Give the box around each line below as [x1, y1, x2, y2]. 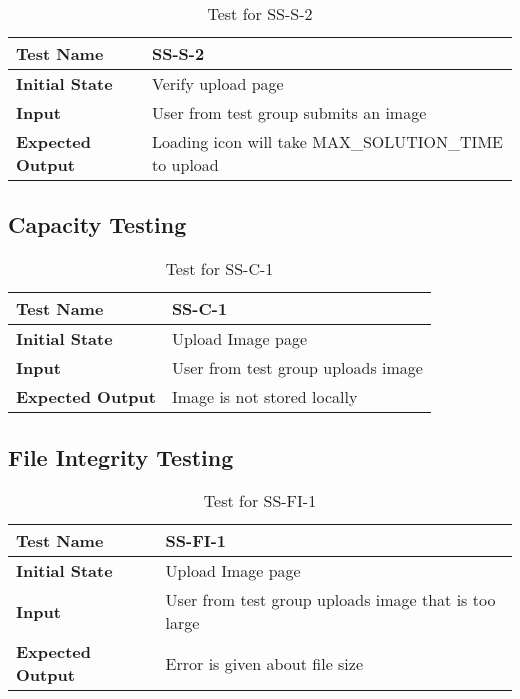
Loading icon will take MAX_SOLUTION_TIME [152, 130, 503, 153]
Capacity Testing [8, 209, 187, 240]
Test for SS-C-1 [165, 257, 274, 281]
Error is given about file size [165, 651, 364, 675]
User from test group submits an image [152, 101, 427, 124]
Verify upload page [152, 72, 284, 95]
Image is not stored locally [171, 385, 358, 409]
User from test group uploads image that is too [165, 588, 496, 612]
